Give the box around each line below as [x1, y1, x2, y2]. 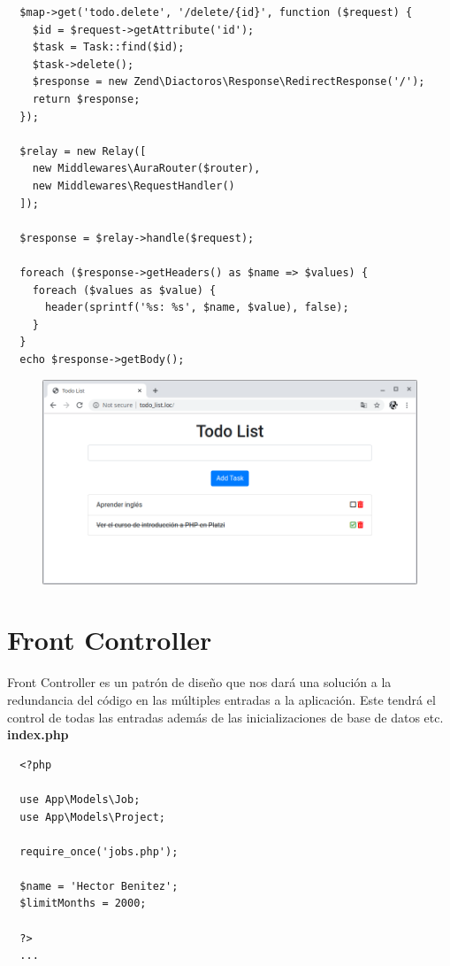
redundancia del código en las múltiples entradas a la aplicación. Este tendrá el [7, 690, 436, 708]
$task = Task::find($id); [32, 41, 185, 54]
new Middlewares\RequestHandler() [32, 179, 235, 192]
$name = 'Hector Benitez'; [19, 879, 179, 893]
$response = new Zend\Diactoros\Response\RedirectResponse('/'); [32, 75, 425, 89]
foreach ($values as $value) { [32, 283, 217, 297]
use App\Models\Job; [19, 792, 141, 806]
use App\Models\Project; [19, 810, 165, 823]
